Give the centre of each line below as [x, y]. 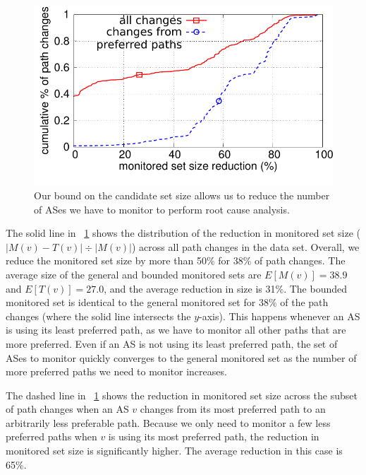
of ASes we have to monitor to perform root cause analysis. [162, 209]
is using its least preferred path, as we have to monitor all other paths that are [176, 330]
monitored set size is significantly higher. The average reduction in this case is [174, 451]
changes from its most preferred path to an [233, 409]
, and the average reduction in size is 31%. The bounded [226, 288]
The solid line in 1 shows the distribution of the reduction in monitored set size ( [183, 233]
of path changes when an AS [67, 409]
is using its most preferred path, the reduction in [214, 436]
